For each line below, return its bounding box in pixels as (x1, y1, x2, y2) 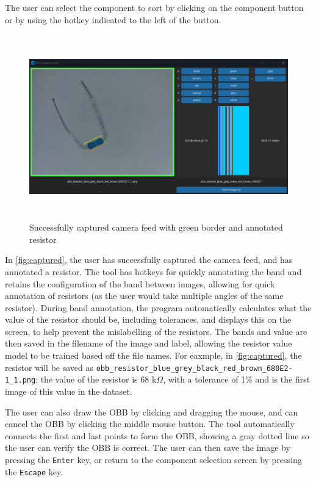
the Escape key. (5, 465, 63, 478)
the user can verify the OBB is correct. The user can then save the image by (5, 441, 290, 454)
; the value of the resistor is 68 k (35, 373, 157, 386)
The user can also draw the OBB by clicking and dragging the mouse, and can (5, 405, 298, 418)
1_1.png (5, 376, 36, 385)
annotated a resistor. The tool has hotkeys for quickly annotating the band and (5, 265, 302, 278)
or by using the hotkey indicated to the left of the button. (5, 13, 221, 26)
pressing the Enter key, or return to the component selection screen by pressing (5, 453, 302, 466)
